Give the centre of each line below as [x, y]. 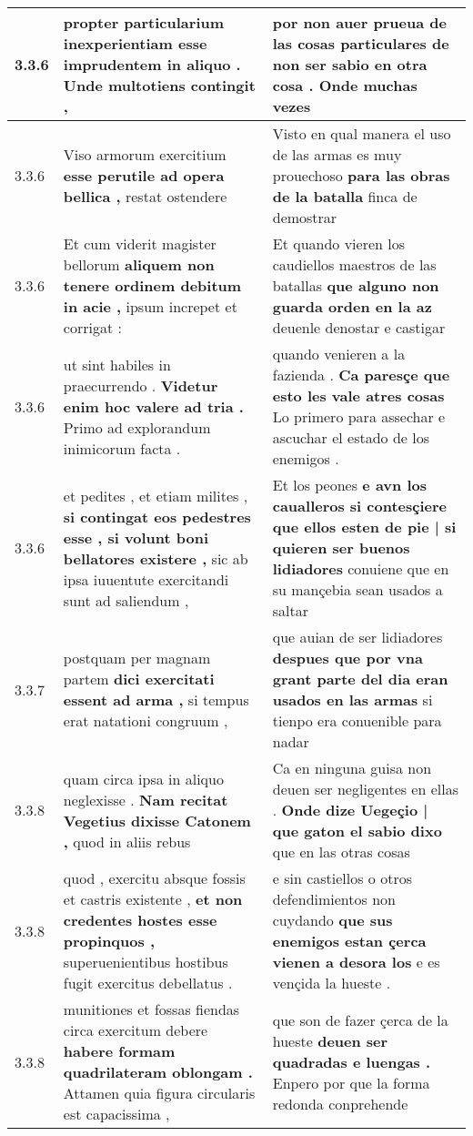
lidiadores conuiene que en [361, 568]
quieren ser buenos [341, 548]
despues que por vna [347, 658]
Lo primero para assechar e [359, 416]
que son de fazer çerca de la [360, 1019]
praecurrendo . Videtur [141, 385]
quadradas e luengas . [352, 1061]
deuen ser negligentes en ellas [366, 789]
